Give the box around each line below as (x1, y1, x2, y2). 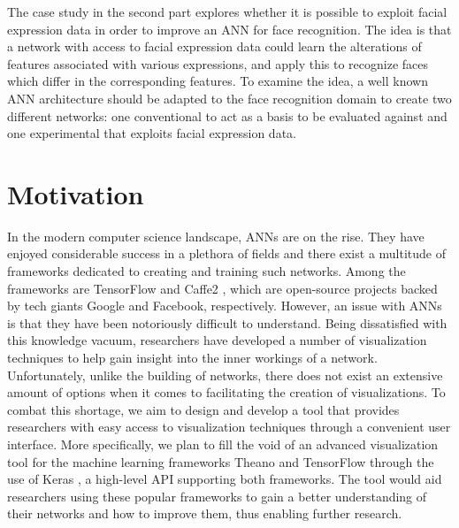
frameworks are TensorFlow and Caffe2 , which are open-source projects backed (7, 279, 438, 297)
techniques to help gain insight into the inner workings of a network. (7, 348, 378, 367)
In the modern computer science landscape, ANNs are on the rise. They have (7, 226, 425, 245)
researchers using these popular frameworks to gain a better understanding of (7, 486, 427, 505)
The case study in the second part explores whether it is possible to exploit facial (7, 3, 448, 20)
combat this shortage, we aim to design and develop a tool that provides (7, 400, 400, 418)
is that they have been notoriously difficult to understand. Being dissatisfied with (7, 313, 448, 332)
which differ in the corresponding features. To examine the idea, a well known (7, 72, 428, 90)
